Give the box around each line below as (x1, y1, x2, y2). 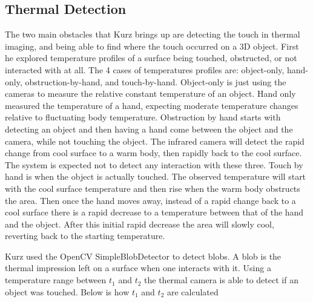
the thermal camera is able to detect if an (144, 274, 298, 286)
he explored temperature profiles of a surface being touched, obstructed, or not (5, 51, 297, 64)
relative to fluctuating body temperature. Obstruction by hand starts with (5, 111, 281, 123)
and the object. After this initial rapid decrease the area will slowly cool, (5, 217, 274, 230)
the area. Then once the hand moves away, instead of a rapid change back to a (5, 194, 296, 206)
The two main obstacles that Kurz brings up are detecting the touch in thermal (5, 28, 300, 41)
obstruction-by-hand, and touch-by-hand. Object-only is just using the (25, 75, 286, 88)
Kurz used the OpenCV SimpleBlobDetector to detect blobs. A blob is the (5, 249, 282, 262)
